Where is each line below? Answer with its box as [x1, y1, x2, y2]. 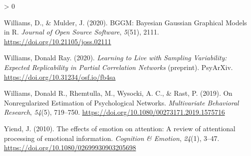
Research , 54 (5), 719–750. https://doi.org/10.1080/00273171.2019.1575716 [4, 107, 225, 117]
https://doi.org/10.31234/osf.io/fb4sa [4, 71, 116, 82]
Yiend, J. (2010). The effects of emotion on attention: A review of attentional [4, 123, 235, 133]
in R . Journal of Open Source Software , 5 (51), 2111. [4, 27, 159, 37]
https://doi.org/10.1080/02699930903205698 [4, 142, 136, 153]
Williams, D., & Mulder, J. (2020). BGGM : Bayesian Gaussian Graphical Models [4, 17, 247, 27]
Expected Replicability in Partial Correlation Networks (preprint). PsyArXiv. [4, 62, 233, 72]
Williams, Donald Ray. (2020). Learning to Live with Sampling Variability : [4, 52, 227, 63]
